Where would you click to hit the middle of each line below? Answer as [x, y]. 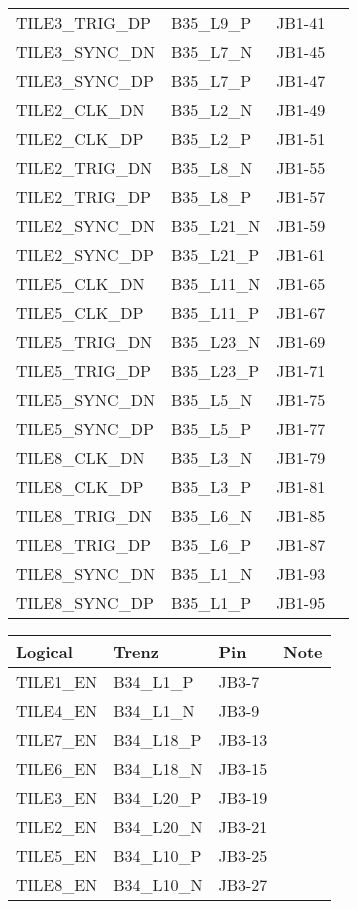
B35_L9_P [211, 22]
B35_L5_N [211, 399]
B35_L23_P [215, 370]
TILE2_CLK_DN [80, 109]
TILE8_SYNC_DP [85, 602]
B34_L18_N [158, 768]
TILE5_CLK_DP [80, 312]
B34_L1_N [154, 710]
